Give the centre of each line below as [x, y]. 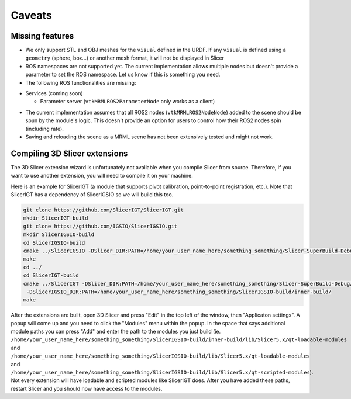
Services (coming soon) [54, 93]
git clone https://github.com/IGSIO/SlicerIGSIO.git [100, 226]
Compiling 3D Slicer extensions [69, 153]
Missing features [42, 36]
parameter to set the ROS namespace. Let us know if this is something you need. [123, 74]
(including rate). [44, 129]
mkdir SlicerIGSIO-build [59, 235]
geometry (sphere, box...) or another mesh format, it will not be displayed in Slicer [125, 58]
